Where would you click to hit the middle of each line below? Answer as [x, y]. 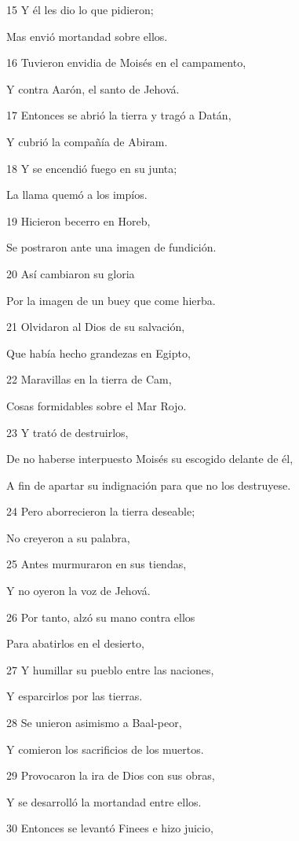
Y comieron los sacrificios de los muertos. [105, 749]
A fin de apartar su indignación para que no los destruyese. [149, 485]
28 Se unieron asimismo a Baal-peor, [94, 723]
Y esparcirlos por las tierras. [75, 696]
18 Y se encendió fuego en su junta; [92, 168]
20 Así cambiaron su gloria [71, 273]
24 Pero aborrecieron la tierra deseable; [101, 511]
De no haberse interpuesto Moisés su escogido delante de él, [150, 459]
